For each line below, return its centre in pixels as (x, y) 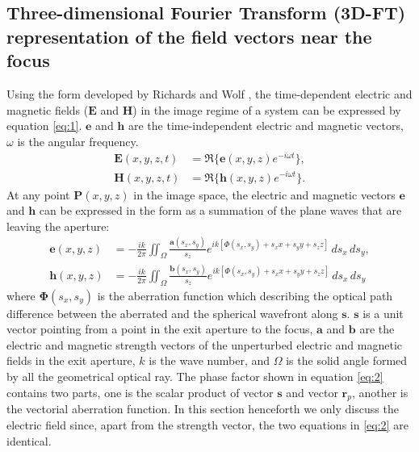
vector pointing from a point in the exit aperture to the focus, (160, 329)
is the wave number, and (209, 360)
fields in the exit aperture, (71, 360)
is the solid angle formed (347, 360)
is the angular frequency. (78, 141)
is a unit (383, 313)
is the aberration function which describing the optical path (245, 295)
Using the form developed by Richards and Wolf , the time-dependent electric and (209, 93)
